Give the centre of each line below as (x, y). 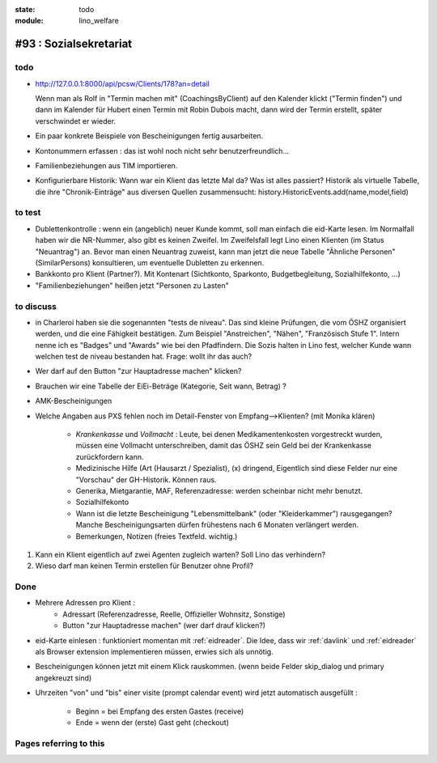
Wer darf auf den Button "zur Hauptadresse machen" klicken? (138, 371)
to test (28, 213)
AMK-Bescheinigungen (74, 401)
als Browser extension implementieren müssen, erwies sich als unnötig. (155, 652)
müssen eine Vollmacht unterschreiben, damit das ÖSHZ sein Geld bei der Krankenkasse (224, 446)
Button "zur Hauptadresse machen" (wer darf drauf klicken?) (164, 625)
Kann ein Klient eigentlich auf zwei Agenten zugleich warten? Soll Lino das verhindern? (180, 554)
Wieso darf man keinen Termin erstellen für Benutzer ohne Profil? (144, 566)
